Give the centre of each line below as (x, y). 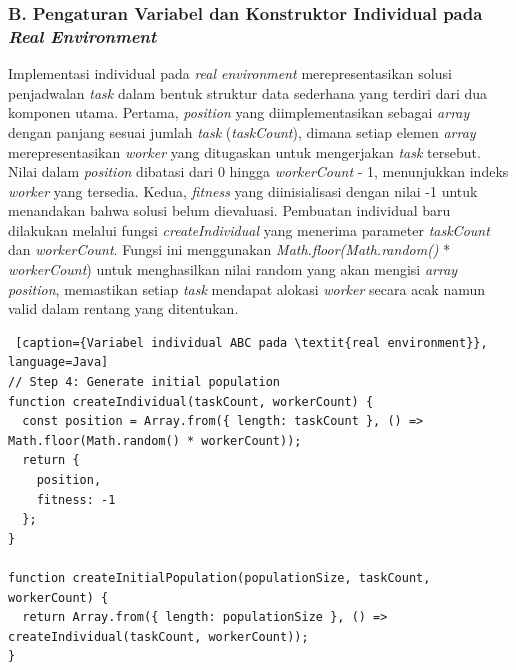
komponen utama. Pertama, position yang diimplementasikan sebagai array (239, 112)
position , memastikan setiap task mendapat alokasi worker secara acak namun (247, 288)
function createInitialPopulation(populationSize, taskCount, (219, 577)
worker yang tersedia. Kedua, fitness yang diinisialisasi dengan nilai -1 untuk (243, 190)
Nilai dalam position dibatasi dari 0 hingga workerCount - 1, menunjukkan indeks (258, 171)
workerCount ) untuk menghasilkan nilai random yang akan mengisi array (233, 269)
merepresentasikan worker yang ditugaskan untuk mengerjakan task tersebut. (244, 151)
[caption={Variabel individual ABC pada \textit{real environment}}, (251, 342)
